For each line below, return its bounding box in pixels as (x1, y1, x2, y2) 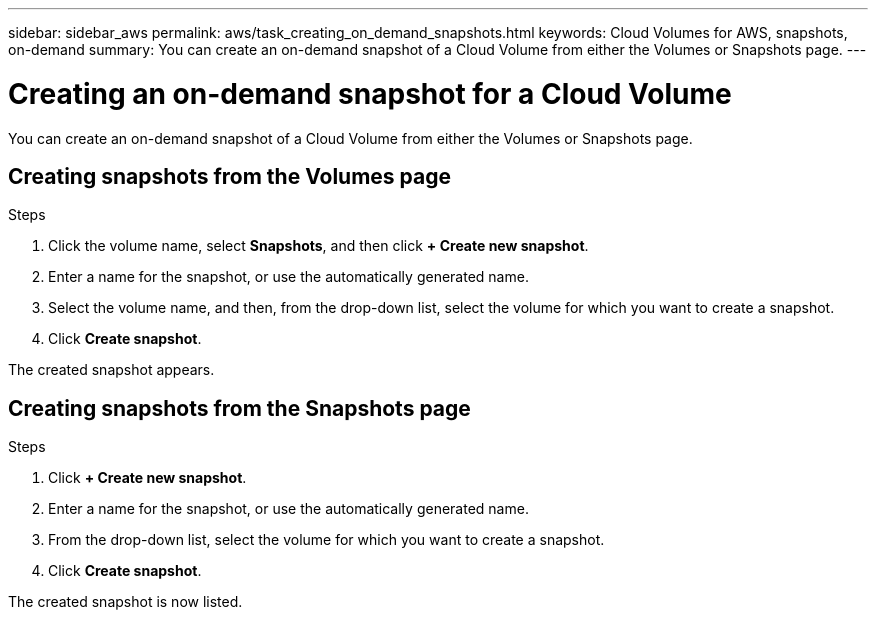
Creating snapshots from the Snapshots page (8, 395, 471, 421)
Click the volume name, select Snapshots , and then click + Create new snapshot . (48, 237, 589, 255)
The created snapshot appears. (8, 361, 215, 379)
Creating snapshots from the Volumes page (8, 163, 451, 189)
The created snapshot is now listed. (8, 593, 243, 611)
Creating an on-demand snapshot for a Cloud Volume (8, 76, 732, 111)
